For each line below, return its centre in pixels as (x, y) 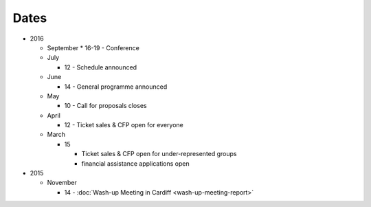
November (62, 183)
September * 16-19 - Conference (93, 47)
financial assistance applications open (136, 163)
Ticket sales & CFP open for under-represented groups (159, 154)
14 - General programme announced (116, 87)
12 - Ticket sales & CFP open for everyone (124, 125)
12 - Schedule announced (101, 67)
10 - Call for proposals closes (105, 106)
